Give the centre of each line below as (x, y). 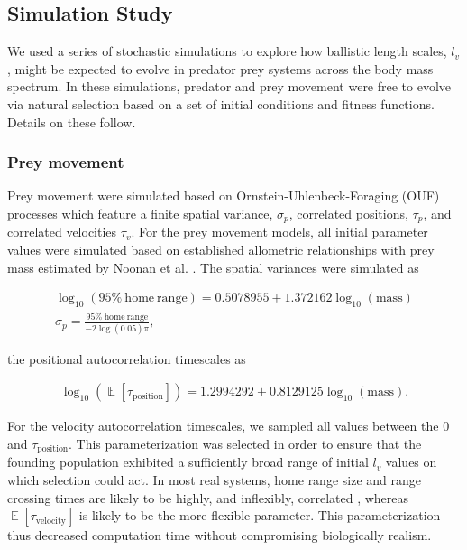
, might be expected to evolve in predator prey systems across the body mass (220, 68)
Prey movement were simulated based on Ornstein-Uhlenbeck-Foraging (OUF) (224, 196)
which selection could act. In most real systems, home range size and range (215, 479)
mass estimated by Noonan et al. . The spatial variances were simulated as (213, 267)
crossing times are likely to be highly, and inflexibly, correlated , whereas (208, 497)
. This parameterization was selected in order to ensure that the (245, 443)
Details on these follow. (72, 121)
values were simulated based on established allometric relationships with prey (221, 250)
